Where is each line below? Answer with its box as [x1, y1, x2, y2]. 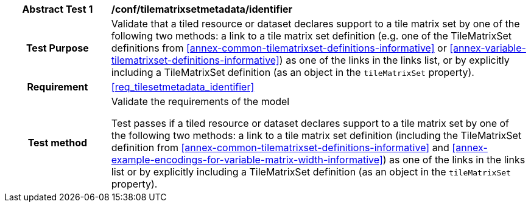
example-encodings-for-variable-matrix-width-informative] [111, 154, 383, 166]
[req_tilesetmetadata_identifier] [111, 81, 255, 93]
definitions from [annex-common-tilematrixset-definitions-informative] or [111, 42, 447, 54]
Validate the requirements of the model [111, 95, 290, 107]
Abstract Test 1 [22, 3, 93, 15]
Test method [27, 137, 88, 149]
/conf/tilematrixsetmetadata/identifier [111, 3, 293, 15]
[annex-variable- [449, 42, 526, 54]
